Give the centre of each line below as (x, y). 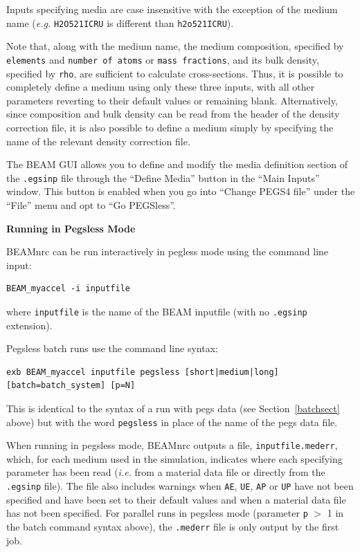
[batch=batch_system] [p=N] (71, 386)
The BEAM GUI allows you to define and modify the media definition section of (177, 164)
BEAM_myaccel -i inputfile (68, 289)
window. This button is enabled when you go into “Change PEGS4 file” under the (181, 191)
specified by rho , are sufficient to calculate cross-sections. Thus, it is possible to (175, 73)
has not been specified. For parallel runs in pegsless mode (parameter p (157, 513)
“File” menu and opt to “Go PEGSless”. (91, 204)
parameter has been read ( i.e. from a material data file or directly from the (166, 472)
